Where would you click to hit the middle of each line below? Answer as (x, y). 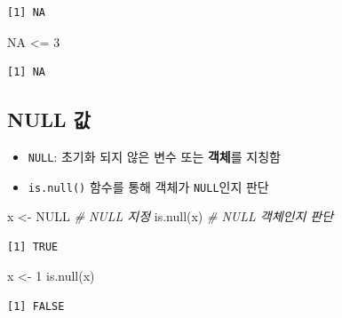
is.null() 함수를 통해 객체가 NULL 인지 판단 (148, 186)
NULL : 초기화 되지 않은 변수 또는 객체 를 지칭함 (154, 156)
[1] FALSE (36, 307)
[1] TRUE (33, 246)
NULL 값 (49, 119)
